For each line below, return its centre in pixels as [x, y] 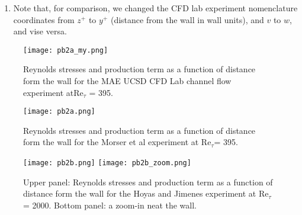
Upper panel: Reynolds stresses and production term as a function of [148, 182]
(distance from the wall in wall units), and [187, 19]
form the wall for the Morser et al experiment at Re [117, 142]
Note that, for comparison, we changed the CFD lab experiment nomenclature [155, 8]
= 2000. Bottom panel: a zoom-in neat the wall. [110, 205]
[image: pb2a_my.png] [66, 50]
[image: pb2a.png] [59, 112]
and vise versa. [40, 31]
